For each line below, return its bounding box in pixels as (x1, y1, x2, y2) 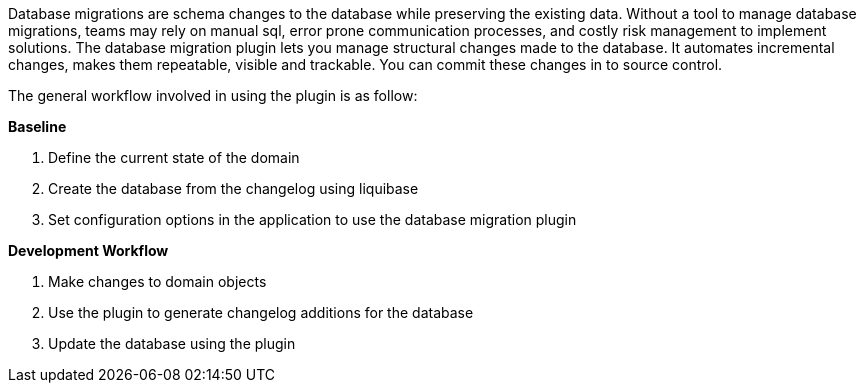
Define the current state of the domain (48, 149, 300, 166)
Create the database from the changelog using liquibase (48, 180, 419, 197)
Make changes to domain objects (48, 273, 267, 290)
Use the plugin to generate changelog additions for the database (48, 304, 474, 321)
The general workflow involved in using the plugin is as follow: (8, 87, 418, 104)
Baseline (8, 118, 67, 135)
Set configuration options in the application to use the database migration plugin (48, 211, 577, 228)
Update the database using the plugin (48, 335, 296, 352)
